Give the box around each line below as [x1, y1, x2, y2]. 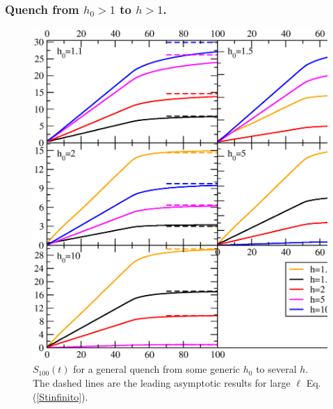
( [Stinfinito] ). [33, 389, 88, 403]
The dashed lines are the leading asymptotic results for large [33, 376, 291, 390]
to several [256, 362, 297, 376]
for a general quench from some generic [73, 362, 241, 376]
